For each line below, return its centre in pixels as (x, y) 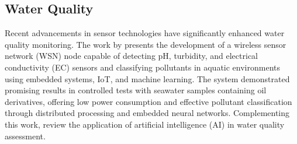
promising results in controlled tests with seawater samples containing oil (136, 90)
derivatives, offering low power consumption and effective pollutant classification (148, 101)
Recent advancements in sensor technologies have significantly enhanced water (145, 33)
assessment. (25, 136)
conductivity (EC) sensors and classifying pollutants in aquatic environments (143, 67)
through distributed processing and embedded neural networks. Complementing (147, 113)
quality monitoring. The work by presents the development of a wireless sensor (146, 44)
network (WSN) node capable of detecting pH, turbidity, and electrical (131, 56)
